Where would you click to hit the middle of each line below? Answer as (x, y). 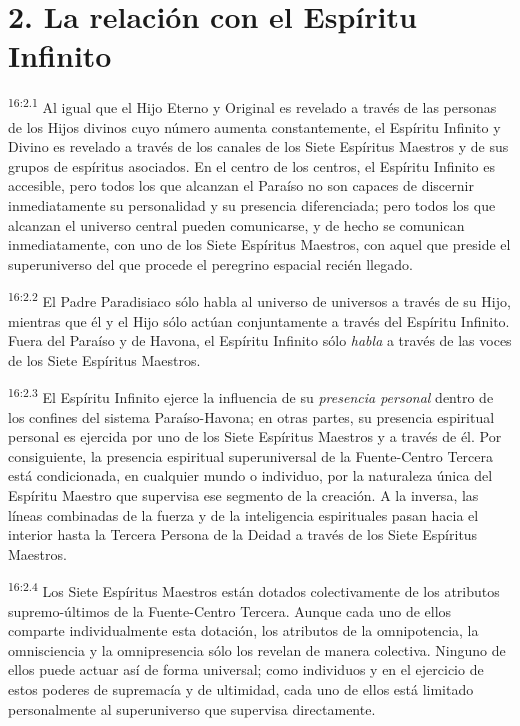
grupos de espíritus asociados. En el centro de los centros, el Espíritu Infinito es (251, 165)
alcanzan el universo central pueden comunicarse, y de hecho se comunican (236, 224)
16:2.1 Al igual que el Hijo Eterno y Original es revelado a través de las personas (252, 105)
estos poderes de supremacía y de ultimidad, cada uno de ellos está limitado (241, 688)
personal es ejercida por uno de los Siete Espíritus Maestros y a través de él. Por (255, 436)
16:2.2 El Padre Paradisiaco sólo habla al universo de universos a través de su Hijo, (259, 299)
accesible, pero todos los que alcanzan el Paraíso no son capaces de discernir (241, 185)
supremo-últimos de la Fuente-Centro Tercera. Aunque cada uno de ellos (230, 610)
